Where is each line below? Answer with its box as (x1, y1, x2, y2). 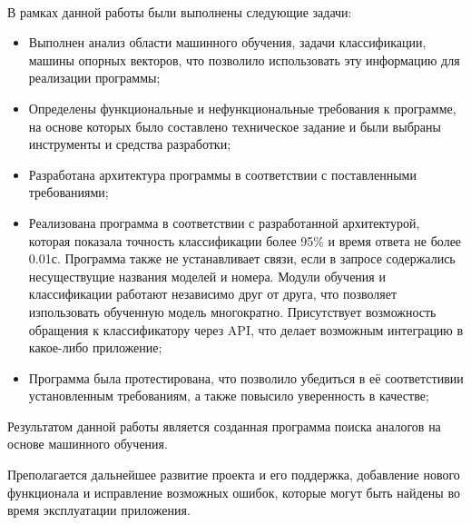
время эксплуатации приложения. (7, 500, 191, 520)
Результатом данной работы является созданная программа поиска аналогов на (7, 416, 441, 435)
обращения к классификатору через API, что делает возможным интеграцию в (28, 320, 464, 339)
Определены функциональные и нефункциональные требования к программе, (28, 98, 456, 117)
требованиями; (28, 183, 109, 202)
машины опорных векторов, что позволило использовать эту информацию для (28, 50, 460, 69)
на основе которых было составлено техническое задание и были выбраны (28, 116, 441, 135)
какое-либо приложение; (28, 338, 162, 357)
